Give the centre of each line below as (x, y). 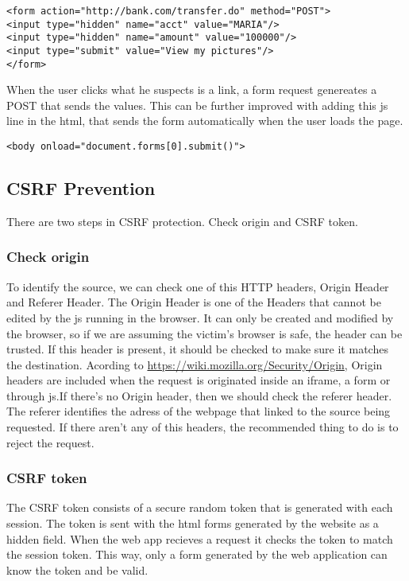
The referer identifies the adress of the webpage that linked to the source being (199, 411)
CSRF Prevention (81, 188)
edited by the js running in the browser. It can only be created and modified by (200, 317)
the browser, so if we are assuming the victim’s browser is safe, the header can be (204, 333)
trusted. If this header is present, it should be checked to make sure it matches (197, 349)
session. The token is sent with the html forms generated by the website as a (193, 523)
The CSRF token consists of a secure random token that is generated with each (200, 507)
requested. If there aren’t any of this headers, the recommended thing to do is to (203, 427)
